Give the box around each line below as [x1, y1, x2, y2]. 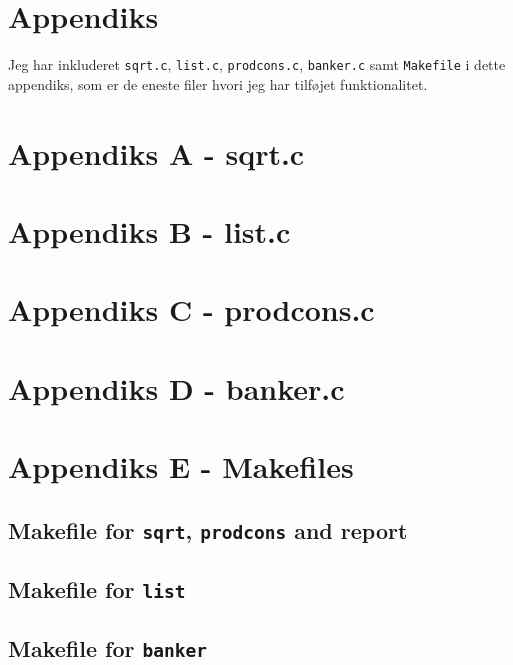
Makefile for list [8, 574, 186, 604]
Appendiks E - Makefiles [8, 446, 354, 487]
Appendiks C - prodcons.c [8, 289, 375, 330]
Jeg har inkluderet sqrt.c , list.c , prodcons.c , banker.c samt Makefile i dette [8, 54, 506, 75]
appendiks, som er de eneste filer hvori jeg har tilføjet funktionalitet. [8, 73, 428, 94]
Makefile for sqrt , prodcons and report [8, 514, 408, 545]
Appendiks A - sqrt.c [8, 132, 305, 173]
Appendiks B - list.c [8, 210, 291, 251]
